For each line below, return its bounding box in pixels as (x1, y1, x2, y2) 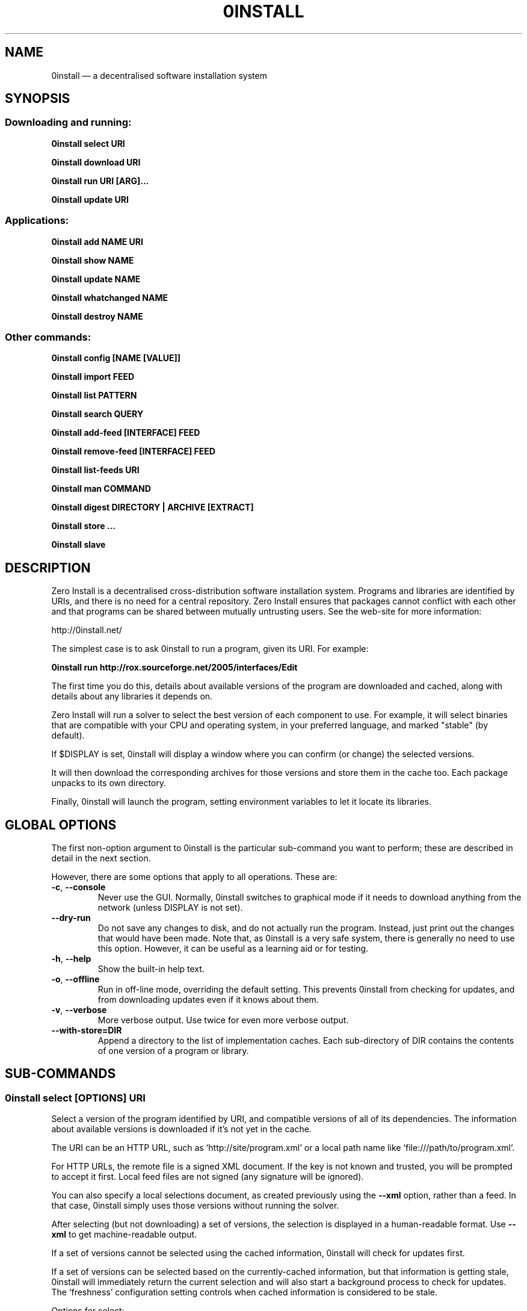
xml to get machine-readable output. (51, 1229, 197, 1240)
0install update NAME (51, 273, 141, 284)
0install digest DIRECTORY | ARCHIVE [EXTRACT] (51, 502, 254, 513)
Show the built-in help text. (97, 964, 205, 974)
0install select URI (51, 138, 125, 149)
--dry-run (51, 913, 91, 923)
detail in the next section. (51, 853, 151, 863)
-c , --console (51, 882, 106, 892)
